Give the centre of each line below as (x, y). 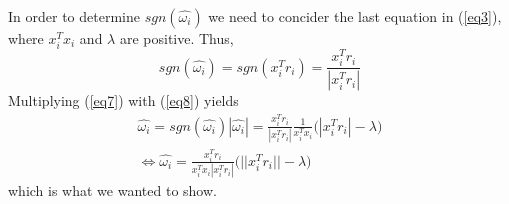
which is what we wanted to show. (112, 190)
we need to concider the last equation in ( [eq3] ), (355, 16)
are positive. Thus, (176, 38)
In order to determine (74, 16)
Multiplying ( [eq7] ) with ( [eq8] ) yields (123, 100)
